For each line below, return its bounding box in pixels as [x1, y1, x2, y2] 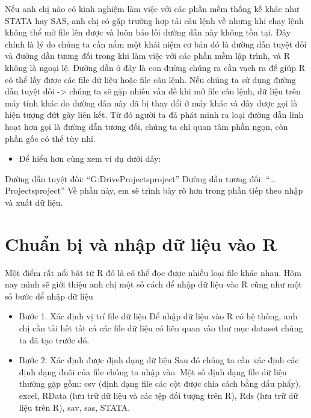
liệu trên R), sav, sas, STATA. [19, 401, 131, 413]
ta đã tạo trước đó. [19, 333, 90, 346]
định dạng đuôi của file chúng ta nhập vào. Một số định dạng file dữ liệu [19, 365, 287, 378]
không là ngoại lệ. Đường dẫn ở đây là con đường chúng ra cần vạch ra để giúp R [5, 61, 306, 73]
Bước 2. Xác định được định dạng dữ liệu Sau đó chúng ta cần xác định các [19, 354, 299, 366]
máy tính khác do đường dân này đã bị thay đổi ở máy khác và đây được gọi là [5, 96, 298, 109]
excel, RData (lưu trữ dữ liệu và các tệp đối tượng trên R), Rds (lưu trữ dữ [19, 389, 298, 401]
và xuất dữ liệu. [5, 195, 63, 208]
